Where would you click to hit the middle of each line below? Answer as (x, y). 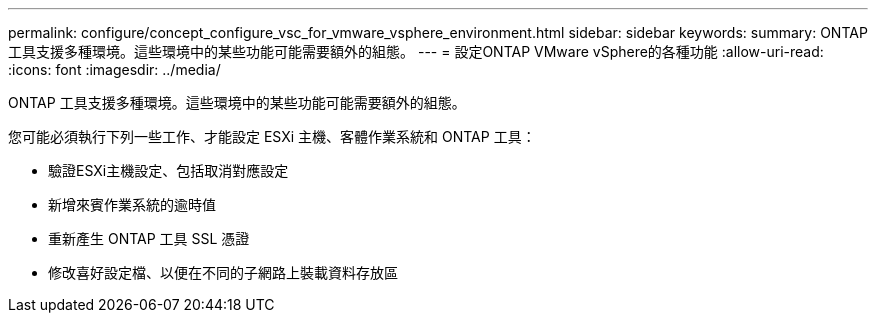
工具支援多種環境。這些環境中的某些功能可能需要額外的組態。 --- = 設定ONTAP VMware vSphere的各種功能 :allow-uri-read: (416, 51)
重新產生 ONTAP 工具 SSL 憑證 (149, 238)
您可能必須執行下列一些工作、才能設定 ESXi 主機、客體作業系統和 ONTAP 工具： (272, 136)
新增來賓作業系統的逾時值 (132, 204)
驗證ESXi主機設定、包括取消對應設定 (168, 170)
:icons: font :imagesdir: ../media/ (114, 69)
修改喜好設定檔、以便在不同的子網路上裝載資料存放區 (223, 272)
